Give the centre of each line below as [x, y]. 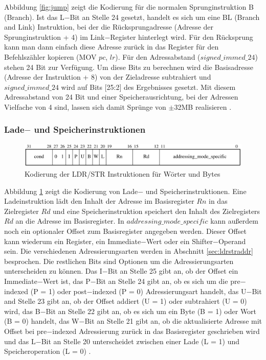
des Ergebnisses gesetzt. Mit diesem [180, 87]
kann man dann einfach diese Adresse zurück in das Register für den [112, 47]
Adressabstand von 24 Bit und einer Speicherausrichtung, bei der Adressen [121, 97]
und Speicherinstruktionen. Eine [196, 191]
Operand [232, 241]
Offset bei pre [26, 331]
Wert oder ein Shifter [180, 241]
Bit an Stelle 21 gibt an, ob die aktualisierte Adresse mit [173, 321]
